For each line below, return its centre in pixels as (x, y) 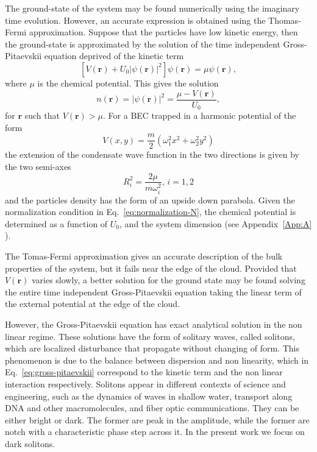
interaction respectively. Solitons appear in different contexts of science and (145, 383)
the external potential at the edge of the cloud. (93, 304)
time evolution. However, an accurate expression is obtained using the (135, 20)
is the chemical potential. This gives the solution (128, 83)
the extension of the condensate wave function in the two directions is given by (152, 154)
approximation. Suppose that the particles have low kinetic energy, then (163, 32)
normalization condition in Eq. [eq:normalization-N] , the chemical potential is (151, 212)
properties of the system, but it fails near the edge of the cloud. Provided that (151, 268)
